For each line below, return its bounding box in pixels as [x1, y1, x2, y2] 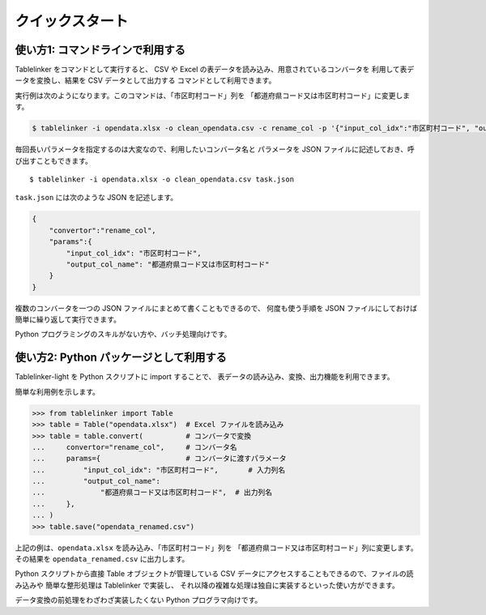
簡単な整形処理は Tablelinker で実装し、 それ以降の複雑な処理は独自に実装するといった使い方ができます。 [45, 580, 400, 590]
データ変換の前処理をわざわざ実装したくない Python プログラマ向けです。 [15, 596, 262, 605]
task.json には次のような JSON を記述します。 [15, 193, 178, 203]
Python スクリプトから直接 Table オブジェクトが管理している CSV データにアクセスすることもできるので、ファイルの [15, 569, 407, 579]
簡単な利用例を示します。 [15, 387, 100, 396]
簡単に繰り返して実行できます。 [15, 314, 122, 324]
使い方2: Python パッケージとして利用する [15, 351, 227, 365]
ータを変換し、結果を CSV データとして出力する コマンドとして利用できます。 [15, 75, 276, 85]
